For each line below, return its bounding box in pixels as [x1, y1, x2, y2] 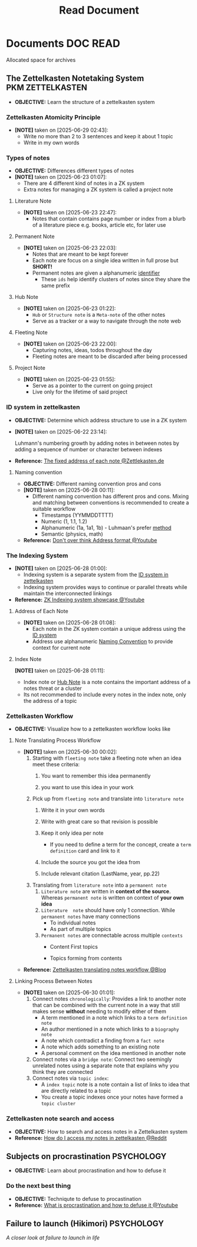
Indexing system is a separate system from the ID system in [23, 571, 169, 578]
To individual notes [50, 919, 96, 926]
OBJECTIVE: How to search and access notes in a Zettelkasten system [14, 1128, 188, 1135]
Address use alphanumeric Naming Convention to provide [32, 637, 173, 644]
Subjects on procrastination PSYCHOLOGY [6, 1151, 167, 1161]
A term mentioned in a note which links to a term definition [41, 1014, 188, 1021]
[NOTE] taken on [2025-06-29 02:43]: [14, 126, 109, 134]
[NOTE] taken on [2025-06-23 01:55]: [23, 376, 116, 383]
